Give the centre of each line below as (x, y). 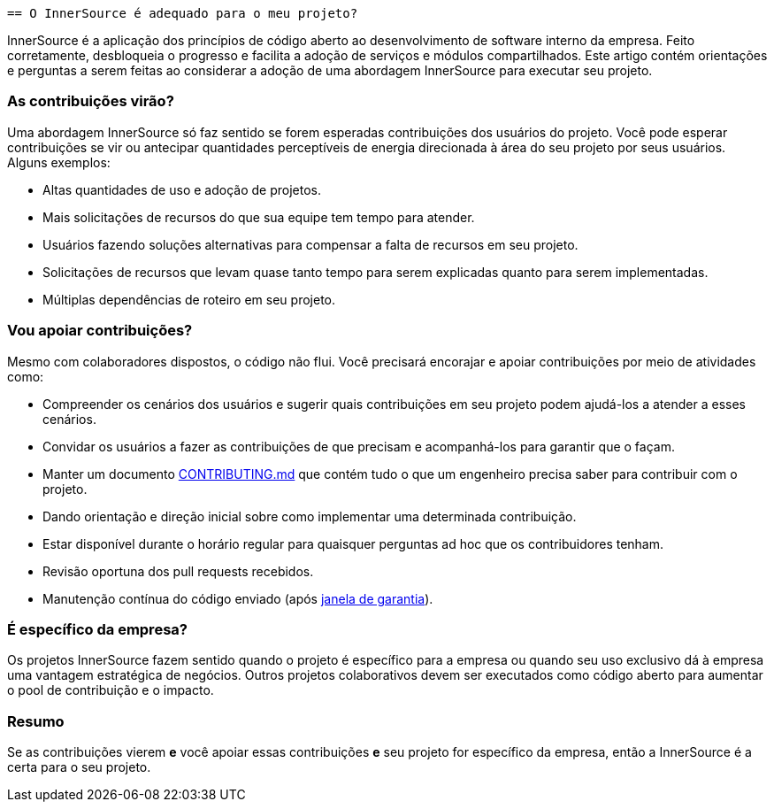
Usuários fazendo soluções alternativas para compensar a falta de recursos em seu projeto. (310, 244)
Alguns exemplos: (59, 162)
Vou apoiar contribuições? (100, 331)
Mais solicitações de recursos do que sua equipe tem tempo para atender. (259, 217)
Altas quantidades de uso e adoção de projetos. (182, 189)
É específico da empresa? (97, 629)
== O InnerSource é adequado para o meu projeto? (183, 13)
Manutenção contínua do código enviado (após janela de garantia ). (238, 598)
